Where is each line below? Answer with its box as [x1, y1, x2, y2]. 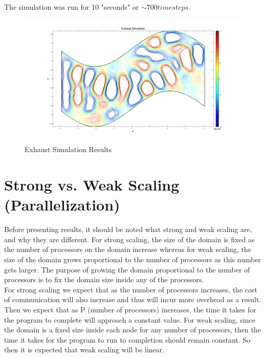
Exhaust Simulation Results [25, 144, 112, 155]
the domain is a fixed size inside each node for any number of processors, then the [4, 324, 261, 335]
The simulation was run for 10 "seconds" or [4, 2, 139, 12]
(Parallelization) [4, 194, 120, 215]
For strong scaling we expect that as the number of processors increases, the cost [4, 284, 257, 294]
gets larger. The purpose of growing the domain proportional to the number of [4, 264, 250, 275]
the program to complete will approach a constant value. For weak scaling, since [4, 314, 255, 325]
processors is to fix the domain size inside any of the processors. [4, 274, 204, 285]
